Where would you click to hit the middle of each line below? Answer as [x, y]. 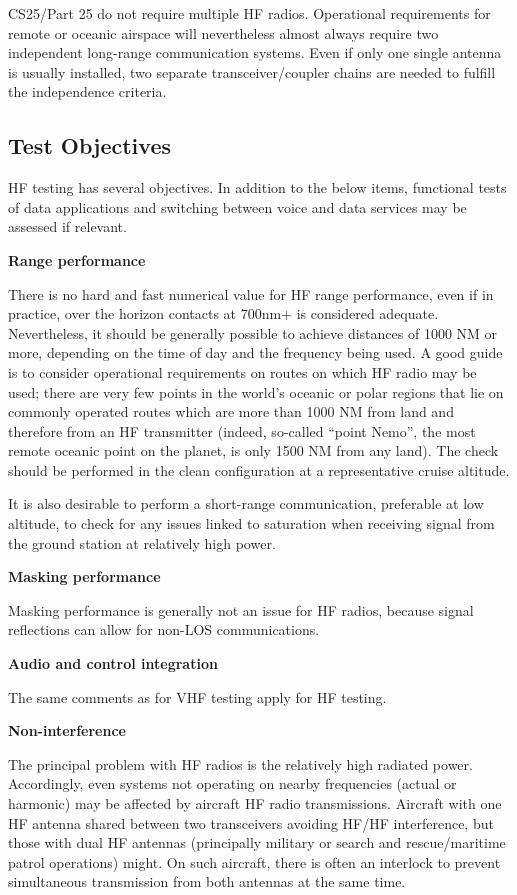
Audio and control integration [113, 663]
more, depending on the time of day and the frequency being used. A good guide [255, 352]
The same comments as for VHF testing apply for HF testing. [197, 696]
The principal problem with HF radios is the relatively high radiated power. [240, 763]
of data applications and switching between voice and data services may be [237, 206]
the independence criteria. [87, 91]
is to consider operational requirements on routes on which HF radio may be [242, 371]
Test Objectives [89, 145]
